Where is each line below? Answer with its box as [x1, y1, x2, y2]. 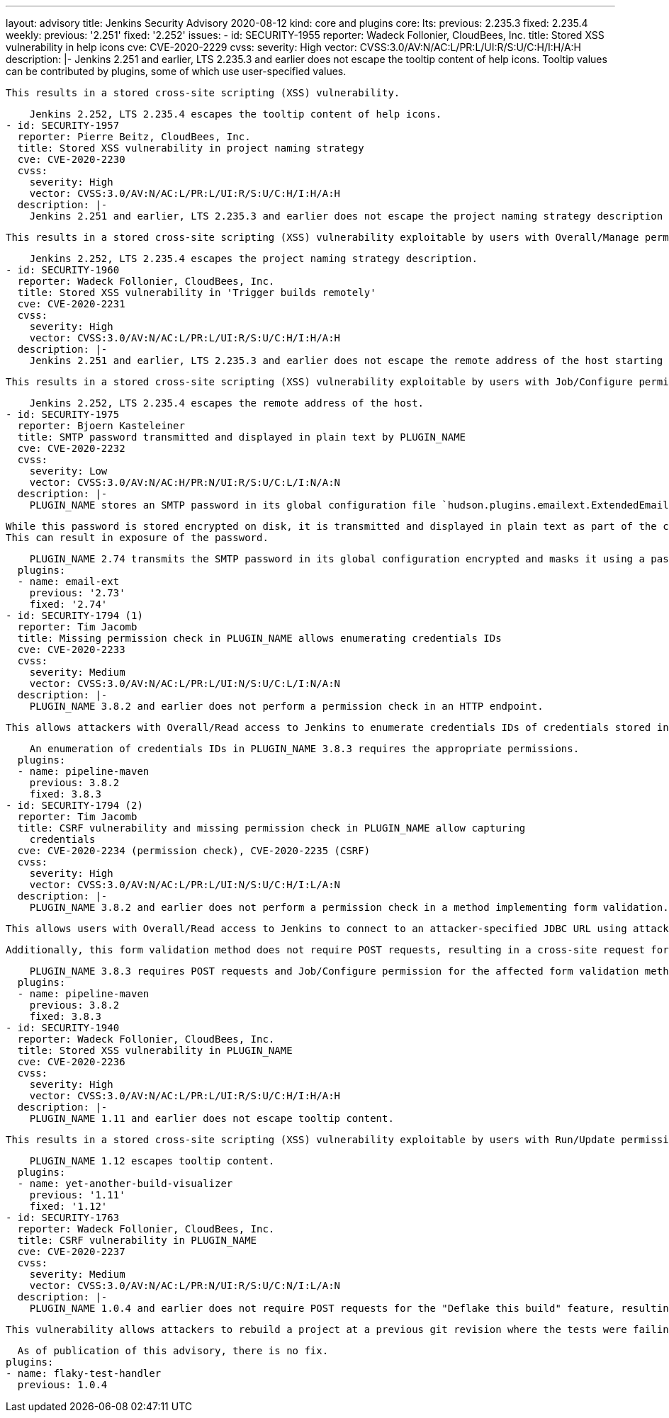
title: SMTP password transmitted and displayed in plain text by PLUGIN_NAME [17, 431, 466, 443]
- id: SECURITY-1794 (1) [6, 610, 143, 621]
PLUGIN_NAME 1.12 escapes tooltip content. [29, 1155, 275, 1167]
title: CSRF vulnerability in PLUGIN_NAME [17, 1235, 257, 1246]
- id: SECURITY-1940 [6, 1022, 120, 1033]
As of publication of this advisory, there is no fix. [17, 1345, 329, 1356]
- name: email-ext [17, 576, 120, 587]
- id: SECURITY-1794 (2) [6, 800, 143, 811]
